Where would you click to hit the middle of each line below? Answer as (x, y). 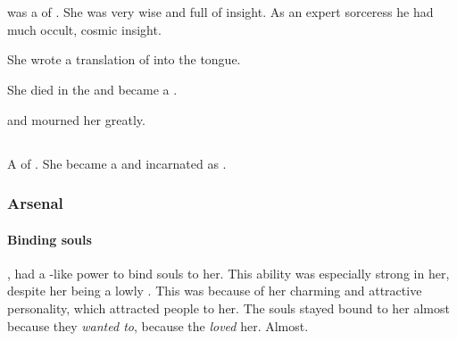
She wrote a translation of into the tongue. (124, 59)
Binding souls (50, 239)
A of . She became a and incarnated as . (117, 163)
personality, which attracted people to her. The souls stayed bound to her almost (228, 308)
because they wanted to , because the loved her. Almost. (158, 325)
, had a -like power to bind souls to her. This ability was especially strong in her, (228, 273)
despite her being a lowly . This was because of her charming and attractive (215, 291)
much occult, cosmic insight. (84, 29)
